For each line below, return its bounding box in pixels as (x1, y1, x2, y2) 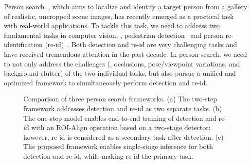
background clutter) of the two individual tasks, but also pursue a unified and (4, 68, 236, 78)
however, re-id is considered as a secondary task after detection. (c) (23, 131, 224, 142)
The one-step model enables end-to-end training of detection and (23, 113, 216, 123)
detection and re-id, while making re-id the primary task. (23, 150, 194, 161)
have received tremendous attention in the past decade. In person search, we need (4, 49, 247, 59)
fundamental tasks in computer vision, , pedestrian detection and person (4, 30, 223, 40)
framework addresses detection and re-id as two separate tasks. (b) (23, 103, 222, 113)
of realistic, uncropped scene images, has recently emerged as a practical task (4, 11, 234, 21)
